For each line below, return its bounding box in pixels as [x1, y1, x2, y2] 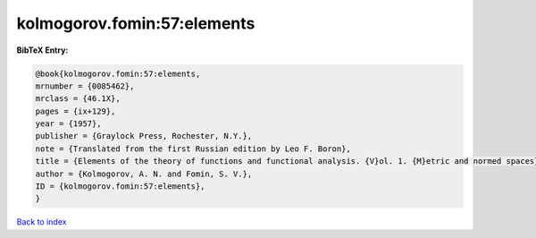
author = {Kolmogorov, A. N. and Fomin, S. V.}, [35, 168, 253, 179]
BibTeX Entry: [16, 45, 69, 55]
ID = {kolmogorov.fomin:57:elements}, [35, 182, 205, 191]
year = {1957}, [35, 119, 102, 129]
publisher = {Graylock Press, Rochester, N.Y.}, [35, 131, 253, 141]
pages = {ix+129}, [35, 106, 116, 116]
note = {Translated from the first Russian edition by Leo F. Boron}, [35, 143, 352, 154]
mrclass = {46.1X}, [35, 94, 121, 104]
